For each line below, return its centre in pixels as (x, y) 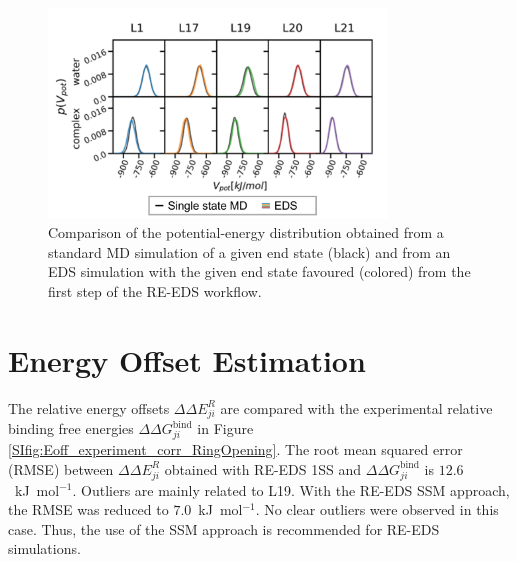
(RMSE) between (61, 468)
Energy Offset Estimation (187, 359)
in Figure (225, 428)
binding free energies (71, 428)
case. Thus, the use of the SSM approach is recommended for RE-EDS (224, 528)
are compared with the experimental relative (356, 407)
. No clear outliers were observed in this (377, 509)
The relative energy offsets (89, 407)
